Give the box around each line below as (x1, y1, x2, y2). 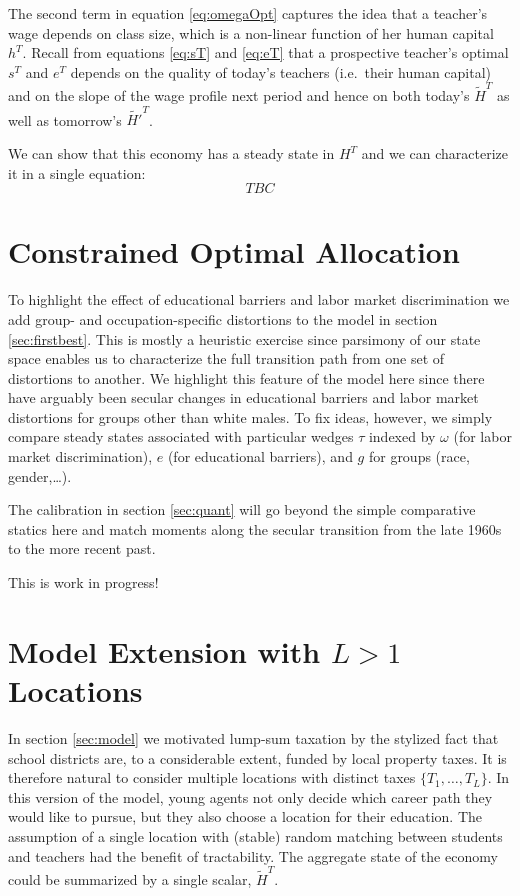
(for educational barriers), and (167, 446, 353, 467)
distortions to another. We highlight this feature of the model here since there (8, 367, 485, 388)
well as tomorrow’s (8, 109, 122, 130)
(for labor (453, 426, 512, 447)
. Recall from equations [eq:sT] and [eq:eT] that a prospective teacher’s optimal (22, 42, 509, 63)
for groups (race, (368, 446, 470, 467)
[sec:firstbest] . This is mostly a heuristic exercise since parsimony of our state (8, 328, 481, 349)
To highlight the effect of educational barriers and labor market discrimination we (8, 289, 510, 310)
